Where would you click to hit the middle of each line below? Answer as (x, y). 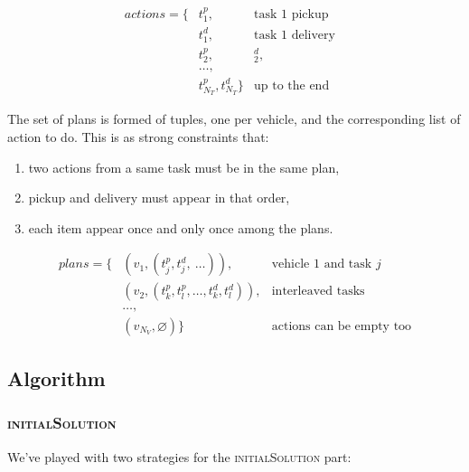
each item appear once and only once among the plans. (181, 227)
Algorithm (56, 378)
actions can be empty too (342, 326)
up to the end (292, 85)
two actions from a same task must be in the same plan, (184, 167)
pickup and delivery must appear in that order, (159, 198)
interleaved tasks (318, 292)
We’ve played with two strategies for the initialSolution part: (179, 456)
